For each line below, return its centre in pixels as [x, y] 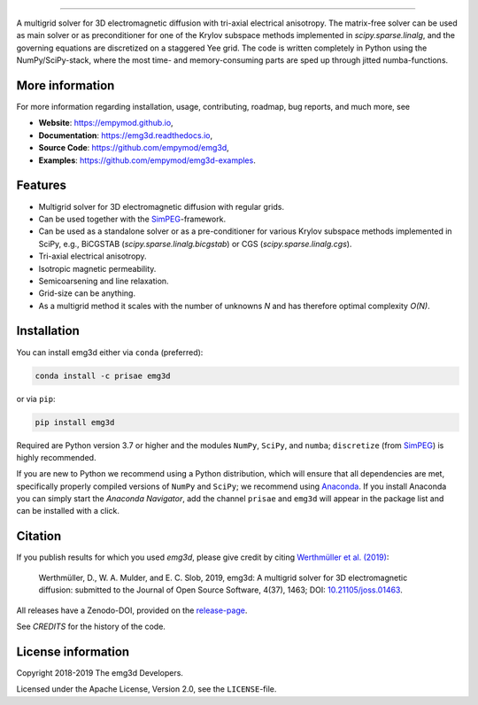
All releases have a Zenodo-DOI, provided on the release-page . [132, 610]
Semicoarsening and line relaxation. [104, 281]
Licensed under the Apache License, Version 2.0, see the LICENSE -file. [146, 689]
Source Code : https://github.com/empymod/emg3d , [134, 148]
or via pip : [36, 399]
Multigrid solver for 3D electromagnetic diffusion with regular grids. [162, 206]
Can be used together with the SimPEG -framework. [132, 219]
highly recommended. [56, 457]
